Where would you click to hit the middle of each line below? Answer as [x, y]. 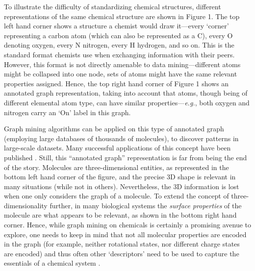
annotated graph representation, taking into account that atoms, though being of [126, 93]
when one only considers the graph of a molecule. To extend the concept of [116, 196]
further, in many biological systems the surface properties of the [146, 205]
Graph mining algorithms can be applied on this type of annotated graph [114, 129]
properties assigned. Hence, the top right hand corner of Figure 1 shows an [116, 83]
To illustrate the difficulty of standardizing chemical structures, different [113, 6]
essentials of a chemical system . [52, 263]
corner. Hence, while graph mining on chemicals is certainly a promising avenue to [128, 225]
